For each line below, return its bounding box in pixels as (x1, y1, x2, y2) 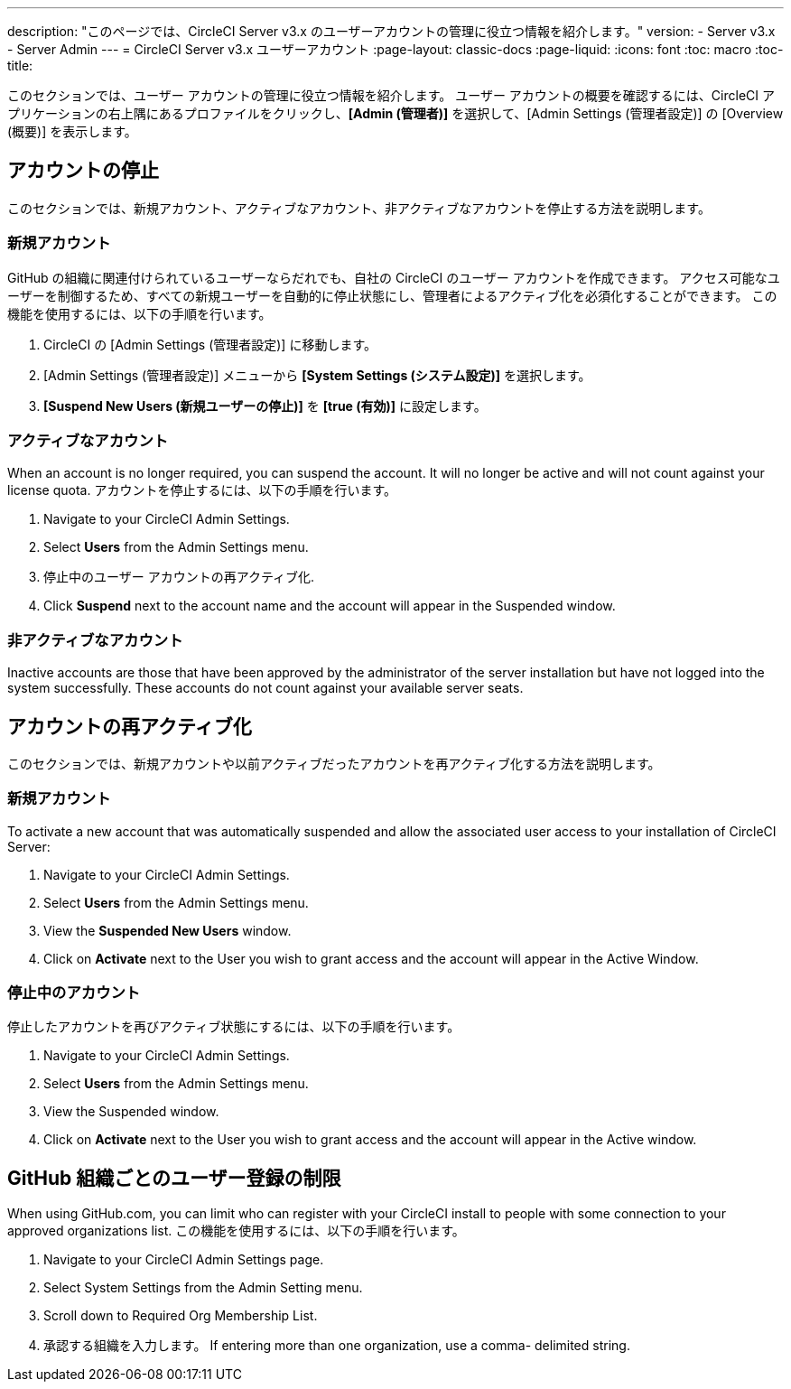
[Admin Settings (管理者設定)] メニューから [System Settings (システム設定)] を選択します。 (43, 367, 591, 383)
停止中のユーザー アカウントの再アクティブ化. (43, 569, 315, 585)
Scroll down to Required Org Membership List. (43, 1308, 318, 1324)
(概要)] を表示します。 (7, 124, 137, 139)
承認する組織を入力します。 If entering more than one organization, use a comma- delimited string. (43, 1338, 630, 1354)
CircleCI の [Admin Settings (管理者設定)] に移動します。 (43, 336, 377, 352)
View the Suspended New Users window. (43, 922, 292, 938)
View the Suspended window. (43, 1104, 219, 1120)
